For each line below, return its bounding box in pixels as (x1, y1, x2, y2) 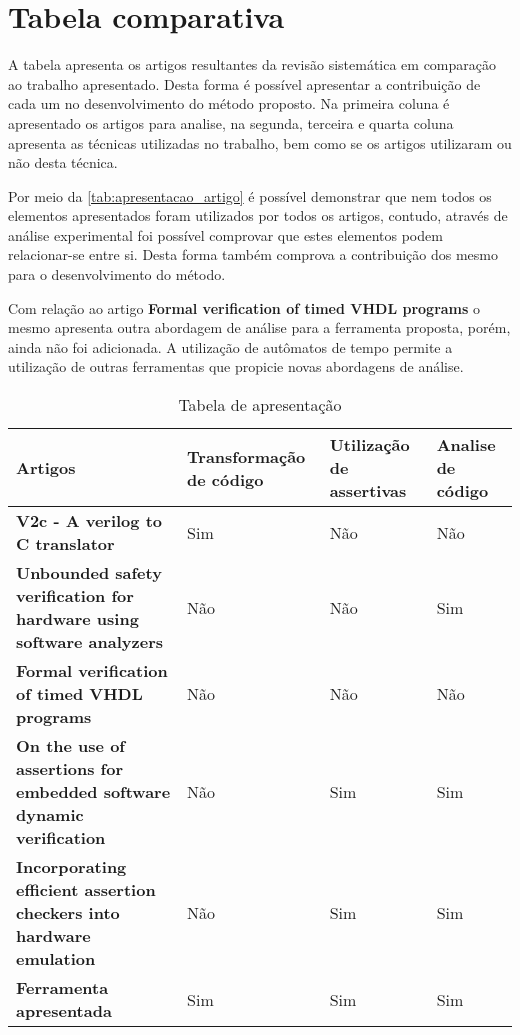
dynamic (16, 803, 84, 827)
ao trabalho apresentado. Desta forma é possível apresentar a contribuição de (8, 73, 481, 94)
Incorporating (16, 855, 127, 879)
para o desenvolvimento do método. (8, 264, 226, 285)
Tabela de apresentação (178, 393, 342, 417)
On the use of (16, 734, 125, 758)
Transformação (187, 444, 306, 468)
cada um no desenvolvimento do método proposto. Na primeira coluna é (8, 93, 450, 114)
